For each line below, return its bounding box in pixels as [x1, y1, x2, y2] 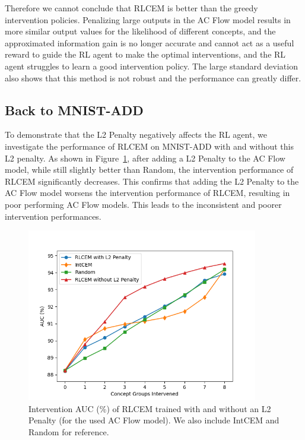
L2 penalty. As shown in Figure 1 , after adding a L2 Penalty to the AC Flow [5, 151, 285, 164]
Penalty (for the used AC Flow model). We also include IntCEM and [28, 414, 279, 426]
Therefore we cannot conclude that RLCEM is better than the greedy [5, 2, 258, 14]
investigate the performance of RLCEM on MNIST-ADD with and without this [5, 140, 294, 152]
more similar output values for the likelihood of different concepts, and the [5, 25, 276, 37]
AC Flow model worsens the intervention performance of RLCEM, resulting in [5, 186, 290, 199]
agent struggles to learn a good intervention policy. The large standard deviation [5, 59, 298, 72]
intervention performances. [5, 210, 101, 222]
